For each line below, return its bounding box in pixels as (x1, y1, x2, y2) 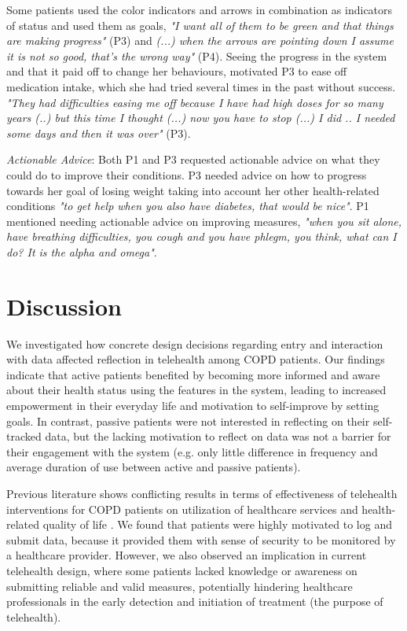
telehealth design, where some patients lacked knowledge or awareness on (6, 562, 357, 578)
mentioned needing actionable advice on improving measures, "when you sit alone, (6, 212, 402, 229)
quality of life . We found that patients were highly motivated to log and (42, 516, 392, 533)
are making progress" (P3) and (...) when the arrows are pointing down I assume (6, 32, 394, 49)
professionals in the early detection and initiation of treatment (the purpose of (6, 593, 383, 610)
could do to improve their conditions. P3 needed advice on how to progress (6, 166, 367, 183)
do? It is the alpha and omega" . (6, 243, 157, 260)
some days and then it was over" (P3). (6, 124, 191, 141)
